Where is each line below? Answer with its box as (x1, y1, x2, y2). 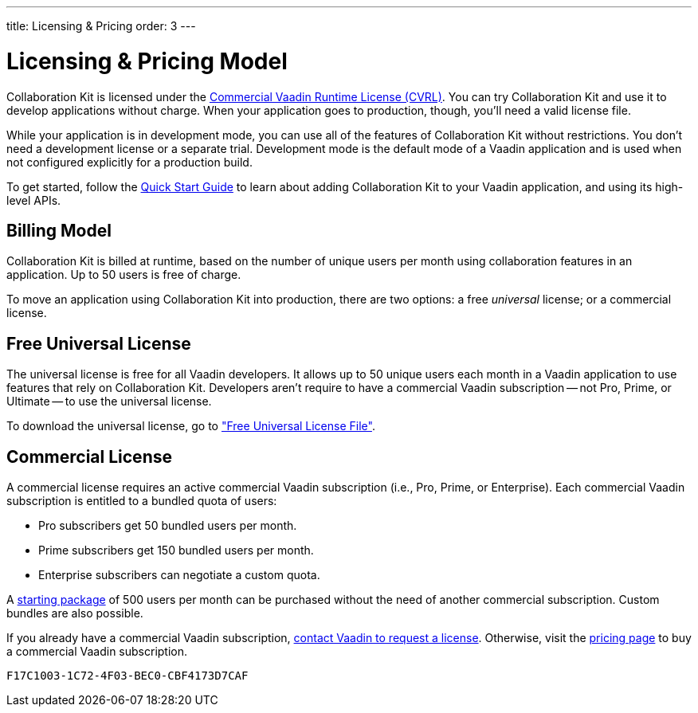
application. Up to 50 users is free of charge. (6, 268, 241, 282)
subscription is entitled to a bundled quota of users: (6, 494, 277, 508)
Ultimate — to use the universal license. (6, 394, 212, 409)
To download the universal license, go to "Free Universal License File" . (6, 419, 375, 433)
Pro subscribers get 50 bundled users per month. (38, 519, 297, 533)
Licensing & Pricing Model (6, 47, 288, 75)
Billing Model (6, 220, 112, 241)
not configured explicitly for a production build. (6, 155, 253, 169)
